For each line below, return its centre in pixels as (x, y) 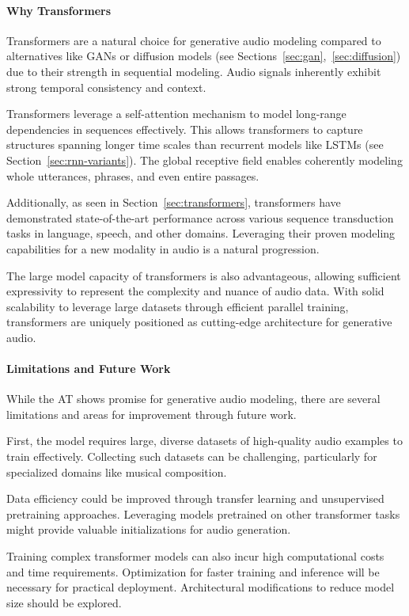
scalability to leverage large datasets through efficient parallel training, (178, 306)
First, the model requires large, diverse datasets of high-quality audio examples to (204, 441)
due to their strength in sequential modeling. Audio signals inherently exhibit (194, 71)
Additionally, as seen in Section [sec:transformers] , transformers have (174, 202)
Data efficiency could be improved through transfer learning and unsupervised (195, 498)
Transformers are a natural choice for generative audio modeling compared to (194, 40)
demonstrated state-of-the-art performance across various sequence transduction (200, 217)
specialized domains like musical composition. (117, 472)
